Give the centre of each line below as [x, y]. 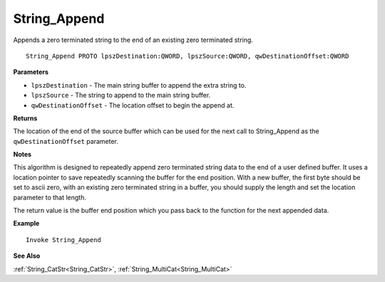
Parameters [31, 72]
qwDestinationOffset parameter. [66, 141]
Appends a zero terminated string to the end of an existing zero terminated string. [133, 40]
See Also [27, 256]
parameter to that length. [50, 197]
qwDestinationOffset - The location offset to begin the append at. [133, 105]
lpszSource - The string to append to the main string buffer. [121, 95]
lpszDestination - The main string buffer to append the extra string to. [139, 85]
